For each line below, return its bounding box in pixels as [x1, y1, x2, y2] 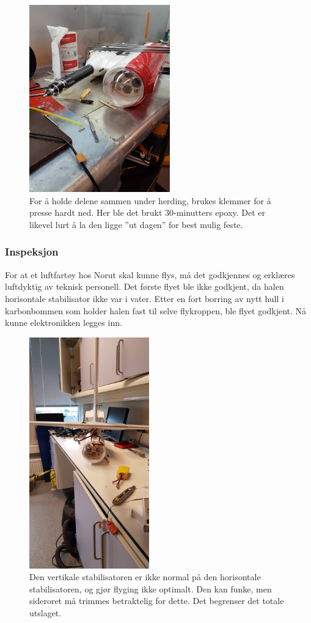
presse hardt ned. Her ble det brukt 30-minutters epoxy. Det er [29, 206, 266, 219]
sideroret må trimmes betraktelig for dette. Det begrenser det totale [29, 594, 284, 607]
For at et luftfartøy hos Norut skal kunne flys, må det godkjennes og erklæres [5, 268, 295, 281]
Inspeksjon [5, 244, 59, 259]
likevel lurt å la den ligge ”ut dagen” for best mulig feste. [29, 218, 243, 230]
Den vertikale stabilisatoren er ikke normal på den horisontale [29, 570, 261, 583]
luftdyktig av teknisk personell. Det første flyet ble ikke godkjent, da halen [5, 280, 284, 293]
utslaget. [29, 606, 62, 619]
